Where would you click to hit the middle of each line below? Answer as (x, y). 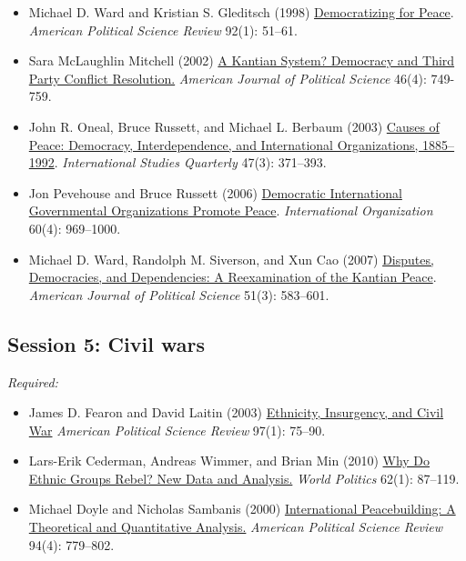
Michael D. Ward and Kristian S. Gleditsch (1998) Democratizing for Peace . (241, 12)
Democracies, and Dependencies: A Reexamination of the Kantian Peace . (233, 277)
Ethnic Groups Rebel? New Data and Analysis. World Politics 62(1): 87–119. (244, 478)
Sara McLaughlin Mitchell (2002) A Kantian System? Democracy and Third (242, 60)
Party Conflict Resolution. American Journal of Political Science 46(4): (228, 78)
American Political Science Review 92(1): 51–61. (163, 30)
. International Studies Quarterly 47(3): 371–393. (190, 162)
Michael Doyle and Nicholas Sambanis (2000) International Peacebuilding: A (242, 509)
